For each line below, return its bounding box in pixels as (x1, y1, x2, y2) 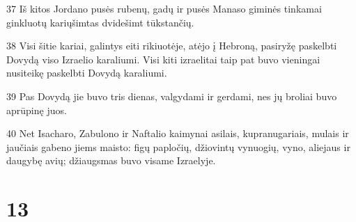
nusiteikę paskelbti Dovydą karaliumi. (6, 65, 167, 80)
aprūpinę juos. (6, 102, 67, 117)
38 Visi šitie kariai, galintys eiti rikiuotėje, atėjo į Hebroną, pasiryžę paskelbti (6, 38, 337, 53)
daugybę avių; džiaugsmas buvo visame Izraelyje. (6, 153, 216, 168)
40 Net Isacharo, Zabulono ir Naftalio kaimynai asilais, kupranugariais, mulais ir (6, 126, 349, 141)
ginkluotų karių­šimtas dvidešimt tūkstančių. (6, 15, 194, 29)
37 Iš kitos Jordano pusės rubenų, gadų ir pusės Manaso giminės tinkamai (6, 1, 322, 15)
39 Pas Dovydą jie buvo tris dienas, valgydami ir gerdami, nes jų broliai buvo (6, 88, 337, 103)
